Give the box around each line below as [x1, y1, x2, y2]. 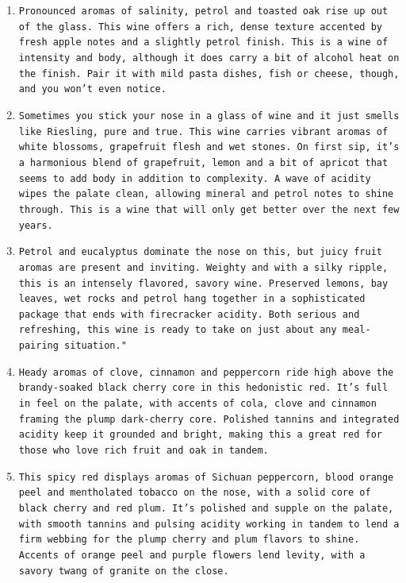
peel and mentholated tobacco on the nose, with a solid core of [18, 487, 371, 499]
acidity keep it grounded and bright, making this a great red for [18, 429, 382, 441]
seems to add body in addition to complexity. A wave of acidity [18, 172, 371, 184]
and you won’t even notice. [18, 83, 167, 95]
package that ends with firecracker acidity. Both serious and [18, 308, 360, 320]
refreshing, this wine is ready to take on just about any [18, 324, 337, 336]
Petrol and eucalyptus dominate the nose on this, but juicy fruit [18, 246, 382, 258]
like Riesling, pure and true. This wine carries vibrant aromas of [18, 125, 389, 137]
